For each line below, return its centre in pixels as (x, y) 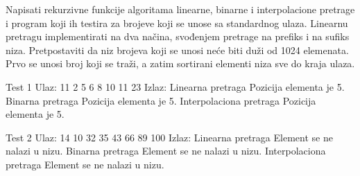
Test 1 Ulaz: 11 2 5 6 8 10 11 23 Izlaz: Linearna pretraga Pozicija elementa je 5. (175, 86)
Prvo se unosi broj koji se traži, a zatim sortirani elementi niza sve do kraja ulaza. (180, 63)
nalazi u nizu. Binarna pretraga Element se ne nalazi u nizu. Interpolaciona (166, 151)
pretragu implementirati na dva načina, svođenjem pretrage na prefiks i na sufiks (178, 36)
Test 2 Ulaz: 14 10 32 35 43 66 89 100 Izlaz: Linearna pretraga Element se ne (169, 137)
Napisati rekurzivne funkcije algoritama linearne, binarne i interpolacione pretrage (180, 9)
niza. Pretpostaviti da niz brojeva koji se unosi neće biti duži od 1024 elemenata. (177, 50)
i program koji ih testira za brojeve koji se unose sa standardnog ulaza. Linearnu (177, 23)
